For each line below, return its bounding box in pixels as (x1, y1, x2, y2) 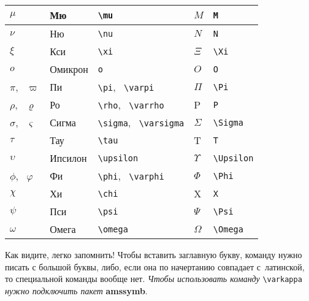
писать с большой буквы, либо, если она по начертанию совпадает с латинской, (5, 260, 305, 273)
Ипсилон (50, 151, 87, 165)
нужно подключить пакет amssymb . (5, 284, 148, 297)
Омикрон (50, 62, 88, 76)
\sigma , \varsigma (97, 115, 185, 129)
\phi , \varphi (97, 169, 164, 183)
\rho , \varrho (97, 97, 164, 112)
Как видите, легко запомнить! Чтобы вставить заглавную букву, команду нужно (5, 248, 302, 261)
